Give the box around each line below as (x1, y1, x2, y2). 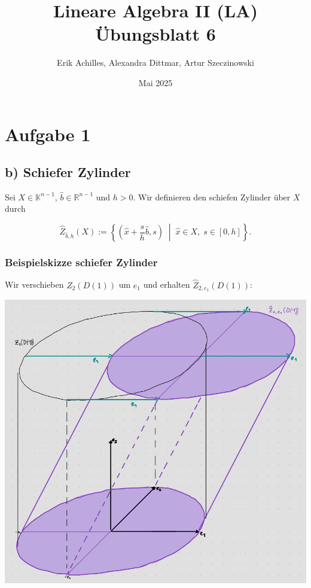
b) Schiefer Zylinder (5, 163, 131, 181)
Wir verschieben (5, 278, 64, 291)
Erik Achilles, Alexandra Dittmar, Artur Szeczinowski (57, 56, 254, 69)
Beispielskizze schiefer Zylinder (5, 255, 158, 269)
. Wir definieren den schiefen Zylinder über (133, 190, 291, 203)
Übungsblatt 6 (95, 22, 216, 46)
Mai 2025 (138, 76, 173, 89)
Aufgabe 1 (5, 121, 91, 146)
